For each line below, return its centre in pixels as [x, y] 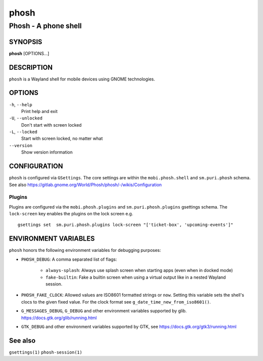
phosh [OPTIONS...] [29, 53]
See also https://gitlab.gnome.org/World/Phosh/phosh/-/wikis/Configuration [85, 185]
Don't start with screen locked [51, 125]
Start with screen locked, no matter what [62, 138]
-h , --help [21, 104]
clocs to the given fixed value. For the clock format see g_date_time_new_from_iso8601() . [116, 302]
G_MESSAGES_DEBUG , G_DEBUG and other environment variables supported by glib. [104, 311]
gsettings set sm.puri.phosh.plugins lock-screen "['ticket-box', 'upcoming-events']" [126, 225]
